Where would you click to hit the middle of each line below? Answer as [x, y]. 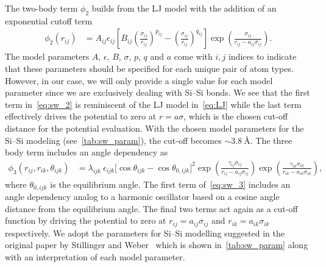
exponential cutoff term [49, 20]
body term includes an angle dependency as [87, 152]
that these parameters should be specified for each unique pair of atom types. [149, 69]
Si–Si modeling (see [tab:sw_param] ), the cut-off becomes [113, 140]
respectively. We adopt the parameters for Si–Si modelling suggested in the [145, 233]
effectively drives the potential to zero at [81, 116]
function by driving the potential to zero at [86, 220]
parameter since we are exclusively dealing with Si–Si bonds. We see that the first [158, 92]
